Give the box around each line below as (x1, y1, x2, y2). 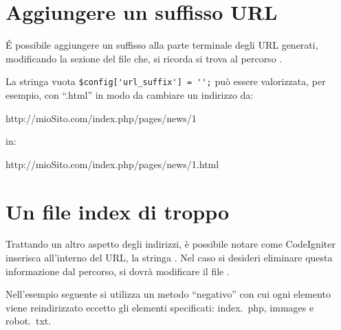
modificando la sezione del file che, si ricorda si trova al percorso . (5, 51, 283, 65)
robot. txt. (5, 314, 52, 328)
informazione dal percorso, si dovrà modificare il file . (5, 263, 230, 278)
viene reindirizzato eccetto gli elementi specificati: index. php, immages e (5, 300, 314, 314)
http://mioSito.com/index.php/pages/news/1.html (5, 156, 219, 171)
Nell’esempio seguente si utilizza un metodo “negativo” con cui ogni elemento (5, 287, 331, 301)
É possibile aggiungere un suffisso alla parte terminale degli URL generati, (5, 38, 318, 52)
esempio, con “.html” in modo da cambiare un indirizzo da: (5, 87, 254, 102)
